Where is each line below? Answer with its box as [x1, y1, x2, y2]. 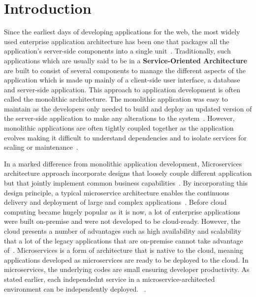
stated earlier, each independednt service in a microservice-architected [4, 273, 215, 284]
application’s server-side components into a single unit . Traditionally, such [4, 46, 231, 56]
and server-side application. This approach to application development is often [4, 84, 240, 94]
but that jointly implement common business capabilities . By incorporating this [4, 178, 248, 188]
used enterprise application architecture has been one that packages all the [4, 36, 229, 46]
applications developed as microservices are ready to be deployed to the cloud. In [4, 254, 249, 265]
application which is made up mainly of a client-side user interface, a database [4, 75, 240, 85]
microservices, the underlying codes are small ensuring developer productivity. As [4, 264, 250, 274]
